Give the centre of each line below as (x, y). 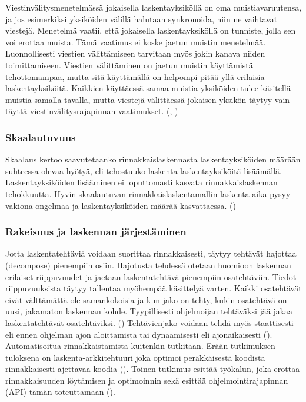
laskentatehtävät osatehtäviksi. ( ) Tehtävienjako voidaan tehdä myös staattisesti (149, 322)
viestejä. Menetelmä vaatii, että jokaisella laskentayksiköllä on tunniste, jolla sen (151, 30)
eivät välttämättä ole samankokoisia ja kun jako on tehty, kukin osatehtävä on (146, 299)
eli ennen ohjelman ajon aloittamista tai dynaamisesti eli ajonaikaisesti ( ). (139, 334)
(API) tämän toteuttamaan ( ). (60, 392)
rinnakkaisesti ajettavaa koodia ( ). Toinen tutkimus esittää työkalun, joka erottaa (153, 369)
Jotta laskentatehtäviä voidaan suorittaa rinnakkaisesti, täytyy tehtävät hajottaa (151, 253)
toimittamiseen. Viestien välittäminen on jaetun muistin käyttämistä (129, 64)
